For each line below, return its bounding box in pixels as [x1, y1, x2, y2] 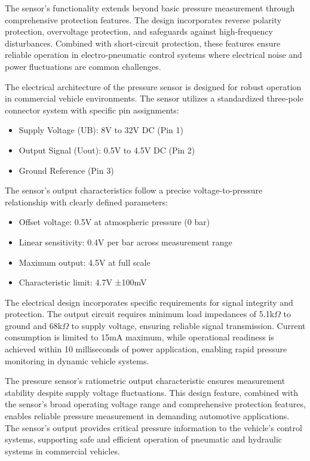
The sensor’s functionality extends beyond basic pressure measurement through [5, 2, 295, 14]
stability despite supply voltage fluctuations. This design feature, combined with [5, 386, 298, 398]
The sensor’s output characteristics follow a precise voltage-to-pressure [5, 184, 263, 196]
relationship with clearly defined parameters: [5, 195, 168, 208]
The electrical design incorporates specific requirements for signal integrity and [5, 296, 293, 308]
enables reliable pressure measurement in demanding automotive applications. [5, 410, 290, 422]
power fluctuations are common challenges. [5, 60, 161, 72]
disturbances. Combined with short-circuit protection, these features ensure [5, 36, 281, 49]
